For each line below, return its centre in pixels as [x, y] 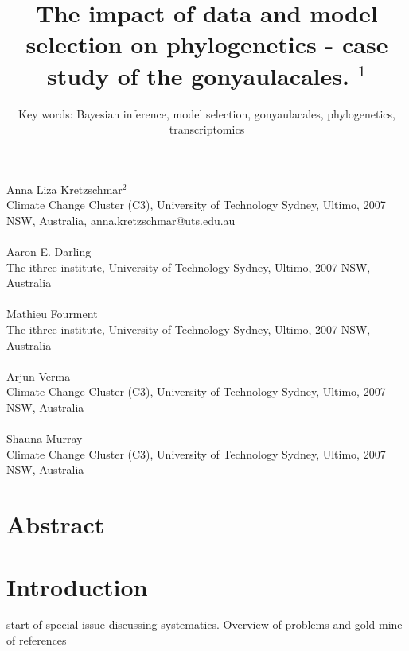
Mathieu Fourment [52, 314]
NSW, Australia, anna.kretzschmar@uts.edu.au [121, 220]
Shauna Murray [45, 438]
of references [37, 640]
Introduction [77, 586]
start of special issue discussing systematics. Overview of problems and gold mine [204, 624]
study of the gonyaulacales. [198, 75]
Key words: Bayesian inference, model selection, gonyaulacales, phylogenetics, [207, 113]
